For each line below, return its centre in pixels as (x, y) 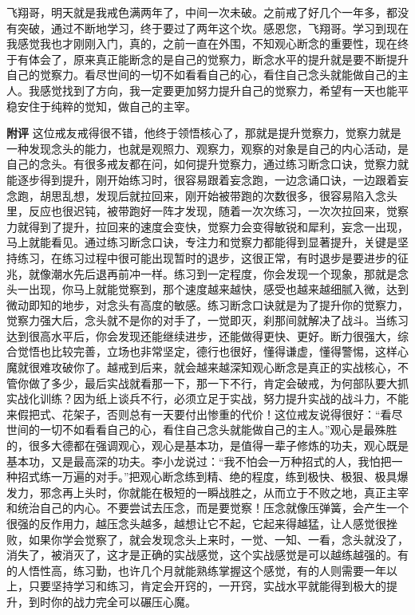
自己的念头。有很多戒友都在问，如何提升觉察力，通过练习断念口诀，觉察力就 (207, 164)
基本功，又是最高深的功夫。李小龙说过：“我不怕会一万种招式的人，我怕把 (199, 461)
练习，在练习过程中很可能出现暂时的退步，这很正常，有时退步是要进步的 (207, 257)
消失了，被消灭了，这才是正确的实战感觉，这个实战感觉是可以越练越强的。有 (207, 555)
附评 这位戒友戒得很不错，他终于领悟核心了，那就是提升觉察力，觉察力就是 (204, 133)
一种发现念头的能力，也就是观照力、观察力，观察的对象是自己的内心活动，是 (207, 148)
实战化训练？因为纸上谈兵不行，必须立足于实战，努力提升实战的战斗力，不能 (207, 398)
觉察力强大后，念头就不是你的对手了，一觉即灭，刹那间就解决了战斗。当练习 (207, 320)
